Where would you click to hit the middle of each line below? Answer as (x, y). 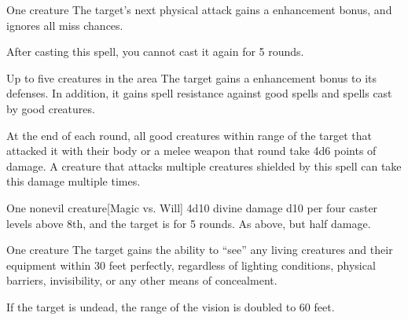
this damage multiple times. (74, 181)
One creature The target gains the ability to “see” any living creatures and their (200, 250)
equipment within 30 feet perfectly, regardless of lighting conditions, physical (191, 265)
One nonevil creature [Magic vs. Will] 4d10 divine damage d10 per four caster (192, 207)
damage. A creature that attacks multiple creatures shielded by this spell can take (204, 166)
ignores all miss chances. (65, 25)
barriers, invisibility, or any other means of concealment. (142, 280)
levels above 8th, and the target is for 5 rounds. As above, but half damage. (189, 223)
